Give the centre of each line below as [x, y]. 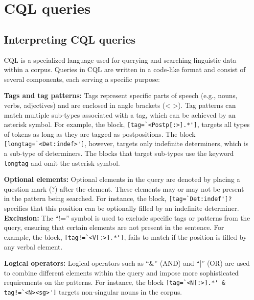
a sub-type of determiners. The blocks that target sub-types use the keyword [119, 153]
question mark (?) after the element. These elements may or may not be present [124, 188]
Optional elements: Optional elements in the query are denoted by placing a [122, 179]
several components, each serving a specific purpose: [82, 79]
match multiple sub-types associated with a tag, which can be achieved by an [120, 114]
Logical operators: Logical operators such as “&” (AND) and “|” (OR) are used [127, 263]
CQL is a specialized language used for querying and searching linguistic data [120, 60]
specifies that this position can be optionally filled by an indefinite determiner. [122, 208]
